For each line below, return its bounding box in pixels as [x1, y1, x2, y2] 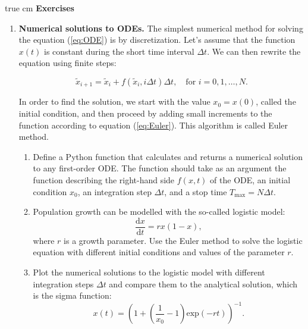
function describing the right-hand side [33, 173, 175, 186]
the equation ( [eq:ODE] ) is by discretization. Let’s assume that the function [18, 33, 296, 46]
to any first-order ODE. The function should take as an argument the [33, 162, 287, 174]
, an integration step [77, 185, 152, 198]
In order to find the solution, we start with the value [18, 95, 210, 108]
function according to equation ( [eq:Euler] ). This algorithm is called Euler [18, 118, 288, 131]
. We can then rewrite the [207, 45, 301, 57]
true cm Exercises [5, 2, 74, 14]
